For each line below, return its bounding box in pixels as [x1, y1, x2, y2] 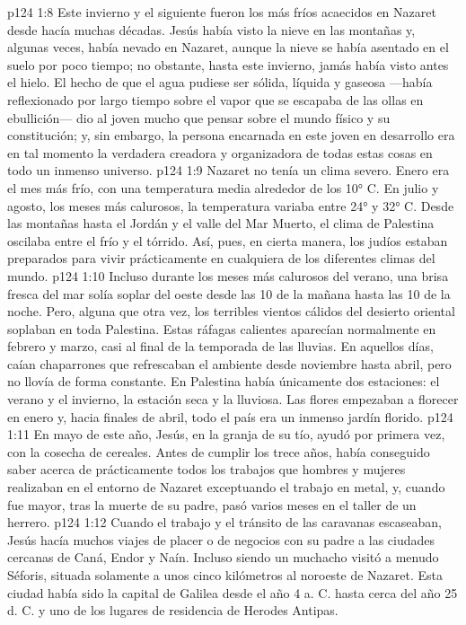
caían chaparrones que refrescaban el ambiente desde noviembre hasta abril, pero [7, 354, 452, 373]
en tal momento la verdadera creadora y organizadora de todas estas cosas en [7, 143, 433, 162]
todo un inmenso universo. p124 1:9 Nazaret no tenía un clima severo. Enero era [7, 161, 450, 180]
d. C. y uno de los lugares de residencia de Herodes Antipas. [7, 601, 339, 620]
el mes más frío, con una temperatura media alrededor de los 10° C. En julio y [7, 178, 439, 197]
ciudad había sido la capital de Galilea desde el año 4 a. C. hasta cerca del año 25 [7, 583, 458, 602]
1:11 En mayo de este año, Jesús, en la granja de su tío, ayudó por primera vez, [7, 425, 445, 444]
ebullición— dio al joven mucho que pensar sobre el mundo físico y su [7, 108, 391, 127]
